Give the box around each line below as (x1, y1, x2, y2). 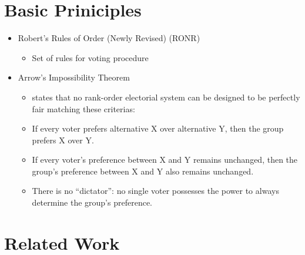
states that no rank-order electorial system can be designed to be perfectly (32, 90, 300, 103)
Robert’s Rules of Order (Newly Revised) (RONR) (18, 32, 200, 44)
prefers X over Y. (32, 133, 94, 146)
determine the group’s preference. (32, 196, 152, 209)
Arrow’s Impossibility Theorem (18, 71, 130, 83)
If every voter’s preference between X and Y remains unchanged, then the (32, 153, 298, 166)
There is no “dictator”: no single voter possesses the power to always (32, 184, 279, 197)
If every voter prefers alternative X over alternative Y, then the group (32, 122, 284, 135)
